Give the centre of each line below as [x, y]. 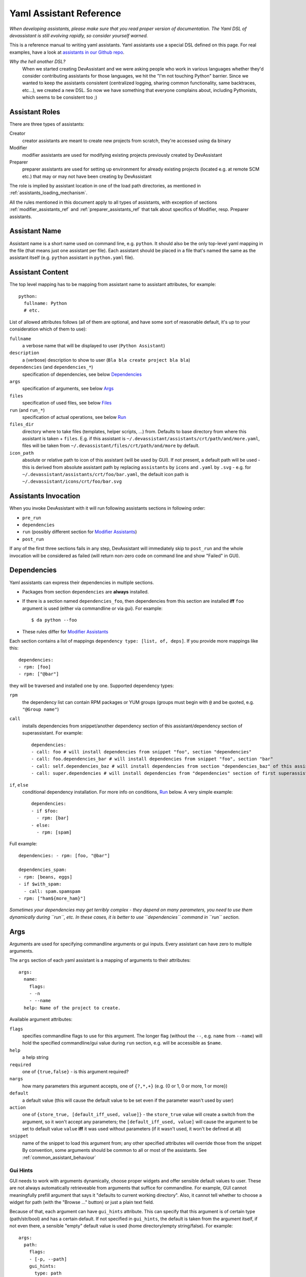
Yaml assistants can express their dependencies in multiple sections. [82, 582]
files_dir [22, 424]
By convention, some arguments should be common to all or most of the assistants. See [114, 1150]
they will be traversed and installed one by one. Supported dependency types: [92, 685]
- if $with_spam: [40, 884]
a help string [35, 1057]
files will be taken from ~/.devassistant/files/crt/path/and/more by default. [111, 446]
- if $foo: [45, 811]
